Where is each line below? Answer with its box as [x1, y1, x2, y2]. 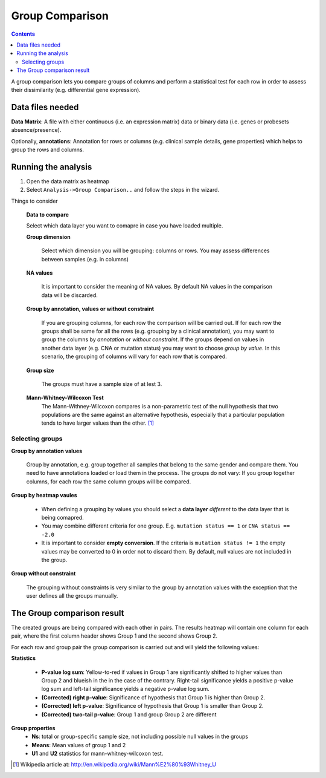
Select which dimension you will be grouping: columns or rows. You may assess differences [41, 247, 270, 254]
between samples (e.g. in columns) [41, 255, 129, 263]
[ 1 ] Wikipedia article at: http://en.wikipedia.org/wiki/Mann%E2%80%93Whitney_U [13, 761, 217, 768]
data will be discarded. [41, 291, 98, 299]
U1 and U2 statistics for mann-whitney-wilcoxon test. [31, 750, 164, 757]
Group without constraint [11, 570, 76, 577]
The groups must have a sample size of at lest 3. [41, 380, 162, 387]
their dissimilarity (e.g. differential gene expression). [11, 86, 141, 93]
